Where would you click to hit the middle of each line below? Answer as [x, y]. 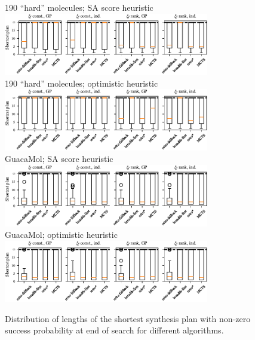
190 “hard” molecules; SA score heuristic [79, 7]
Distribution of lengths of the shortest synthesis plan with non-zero [128, 318]
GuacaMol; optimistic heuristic [61, 235]
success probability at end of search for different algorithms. [114, 330]
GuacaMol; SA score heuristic [59, 159]
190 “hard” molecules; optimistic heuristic [82, 83]
